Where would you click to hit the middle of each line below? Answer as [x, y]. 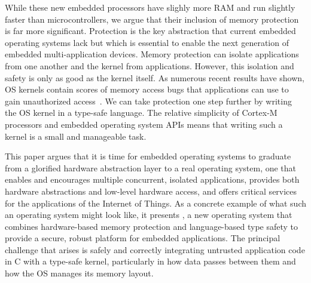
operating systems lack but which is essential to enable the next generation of [147, 42]
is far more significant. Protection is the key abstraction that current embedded [150, 31]
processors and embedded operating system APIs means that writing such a [144, 124]
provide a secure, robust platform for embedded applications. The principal [143, 238]
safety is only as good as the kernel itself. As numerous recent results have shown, [155, 77]
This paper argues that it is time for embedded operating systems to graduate [148, 156]
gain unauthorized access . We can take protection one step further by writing [148, 101]
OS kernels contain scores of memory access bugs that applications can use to [147, 89]
